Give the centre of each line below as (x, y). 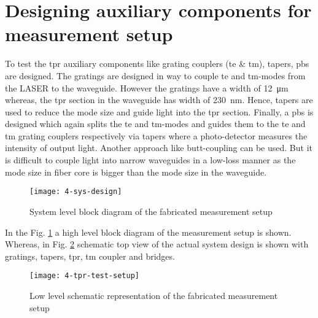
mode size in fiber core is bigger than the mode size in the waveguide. (136, 172)
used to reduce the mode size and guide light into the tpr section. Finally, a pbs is (159, 111)
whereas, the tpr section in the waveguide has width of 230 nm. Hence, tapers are (159, 100)
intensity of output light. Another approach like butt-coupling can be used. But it (159, 148)
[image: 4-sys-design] (76, 192)
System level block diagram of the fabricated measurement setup (151, 211)
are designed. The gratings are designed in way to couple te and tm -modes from (155, 75)
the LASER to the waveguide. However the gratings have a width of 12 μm (147, 87)
